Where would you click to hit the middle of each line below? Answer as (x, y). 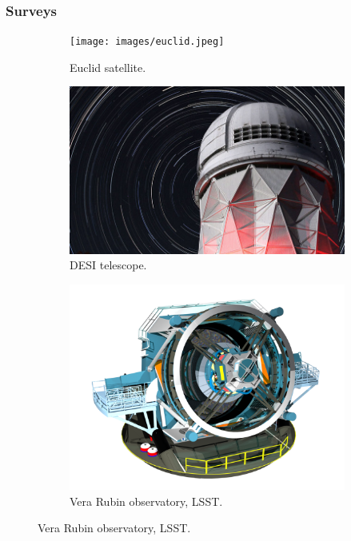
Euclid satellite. (108, 67)
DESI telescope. (108, 265)
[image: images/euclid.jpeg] (147, 42)
